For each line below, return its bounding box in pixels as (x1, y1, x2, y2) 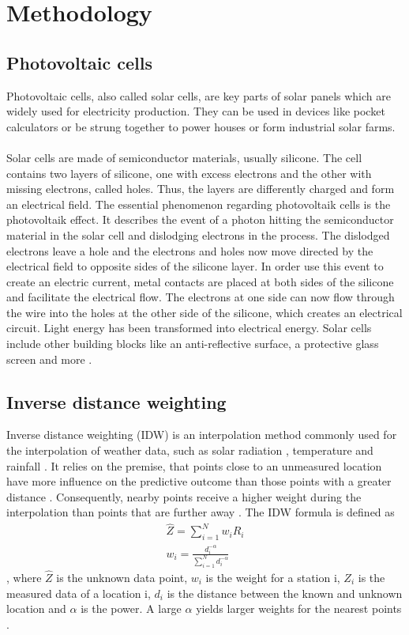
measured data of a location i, (6, 584, 151, 601)
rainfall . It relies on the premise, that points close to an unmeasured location (6, 457, 382, 474)
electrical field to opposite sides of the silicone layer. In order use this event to (6, 258, 384, 274)
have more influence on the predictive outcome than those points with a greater (6, 473, 392, 489)
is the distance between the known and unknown (167, 584, 403, 601)
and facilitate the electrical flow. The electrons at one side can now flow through (6, 289, 395, 305)
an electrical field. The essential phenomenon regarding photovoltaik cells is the (6, 195, 391, 212)
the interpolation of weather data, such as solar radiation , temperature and (6, 442, 373, 459)
